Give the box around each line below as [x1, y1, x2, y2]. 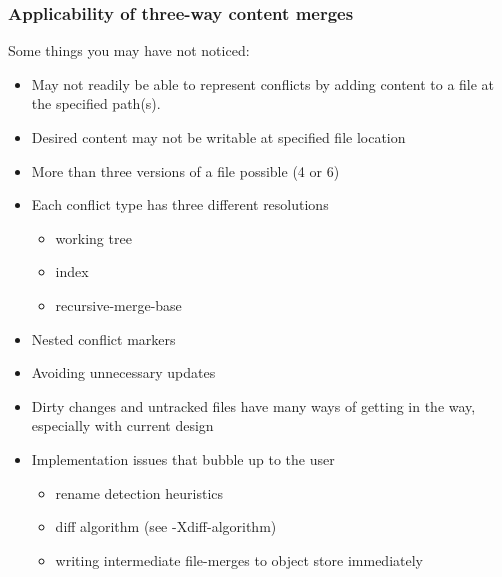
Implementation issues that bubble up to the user [31, 448, 335, 469]
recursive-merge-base [55, 294, 182, 315]
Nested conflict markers [31, 328, 176, 349]
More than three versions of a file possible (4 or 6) [31, 160, 340, 181]
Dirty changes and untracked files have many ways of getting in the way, [31, 395, 476, 416]
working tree [55, 227, 132, 248]
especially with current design [31, 415, 214, 436]
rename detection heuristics [55, 482, 224, 503]
